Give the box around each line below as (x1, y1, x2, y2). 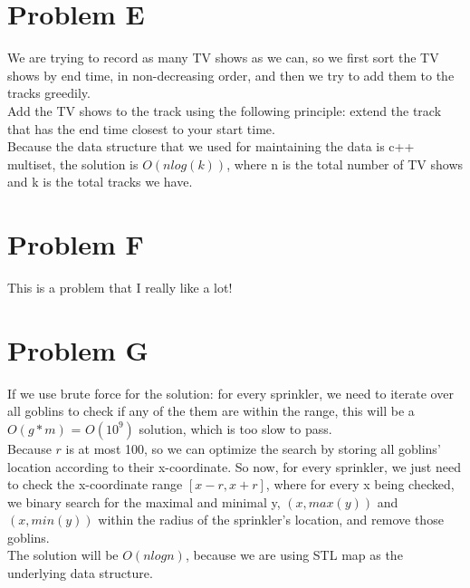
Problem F (7, 226, 144, 263)
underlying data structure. (7, 564, 153, 583)
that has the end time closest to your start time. (7, 119, 275, 138)
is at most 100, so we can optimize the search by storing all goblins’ (65, 439, 441, 458)
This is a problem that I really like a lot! (7, 278, 233, 296)
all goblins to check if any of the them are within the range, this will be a (7, 401, 415, 420)
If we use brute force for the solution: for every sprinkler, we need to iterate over (7, 383, 454, 402)
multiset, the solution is (7, 154, 139, 173)
